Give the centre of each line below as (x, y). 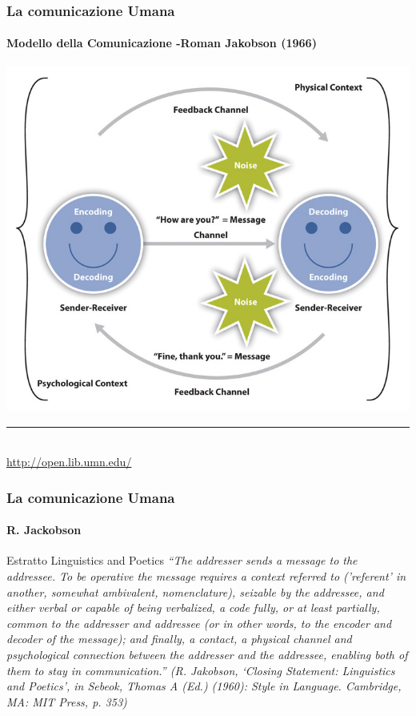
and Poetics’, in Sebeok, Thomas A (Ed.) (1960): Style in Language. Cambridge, (204, 686)
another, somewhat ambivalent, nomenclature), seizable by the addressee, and (195, 591)
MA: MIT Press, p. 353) (67, 701)
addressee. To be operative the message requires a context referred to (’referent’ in (206, 576)
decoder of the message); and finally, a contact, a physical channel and (179, 639)
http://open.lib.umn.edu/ (69, 462)
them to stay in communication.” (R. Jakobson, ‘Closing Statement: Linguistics (201, 670)
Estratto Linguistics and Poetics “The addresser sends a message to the (182, 560)
